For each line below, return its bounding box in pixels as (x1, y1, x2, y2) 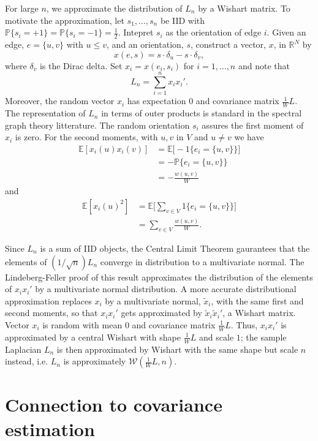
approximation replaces (5, 294, 92, 307)
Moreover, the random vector (5, 94, 115, 107)
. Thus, (230, 318, 258, 331)
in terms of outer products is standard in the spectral (101, 107, 302, 119)
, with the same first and (211, 294, 304, 307)
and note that (238, 59, 290, 72)
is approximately (63, 355, 126, 367)
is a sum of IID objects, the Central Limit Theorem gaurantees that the (40, 241, 310, 254)
